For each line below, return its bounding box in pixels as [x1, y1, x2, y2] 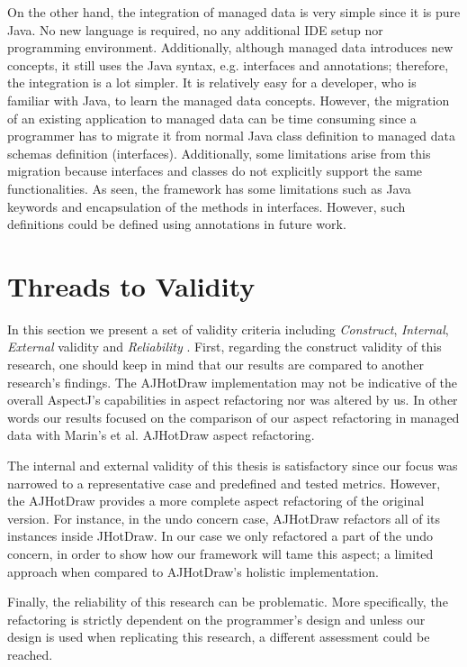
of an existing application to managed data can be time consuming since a [7, 108, 417, 127]
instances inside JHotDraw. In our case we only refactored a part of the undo [7, 526, 433, 545]
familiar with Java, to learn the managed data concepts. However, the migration [7, 90, 450, 109]
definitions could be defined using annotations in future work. [7, 215, 346, 233]
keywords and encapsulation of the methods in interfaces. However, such [7, 196, 406, 215]
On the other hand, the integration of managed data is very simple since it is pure [7, 3, 461, 21]
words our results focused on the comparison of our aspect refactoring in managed [7, 407, 460, 426]
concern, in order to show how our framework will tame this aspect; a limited [7, 544, 434, 562]
